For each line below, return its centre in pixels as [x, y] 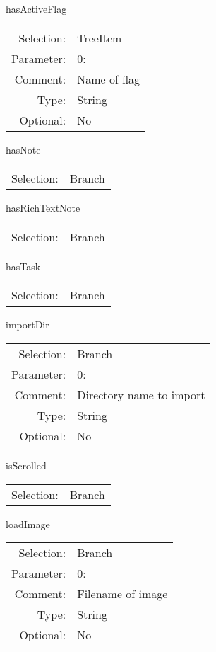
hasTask [23, 266]
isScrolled [26, 465]
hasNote [23, 149]
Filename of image [122, 594]
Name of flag [109, 79]
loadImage [28, 524]
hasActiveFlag [36, 8]
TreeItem [100, 38]
